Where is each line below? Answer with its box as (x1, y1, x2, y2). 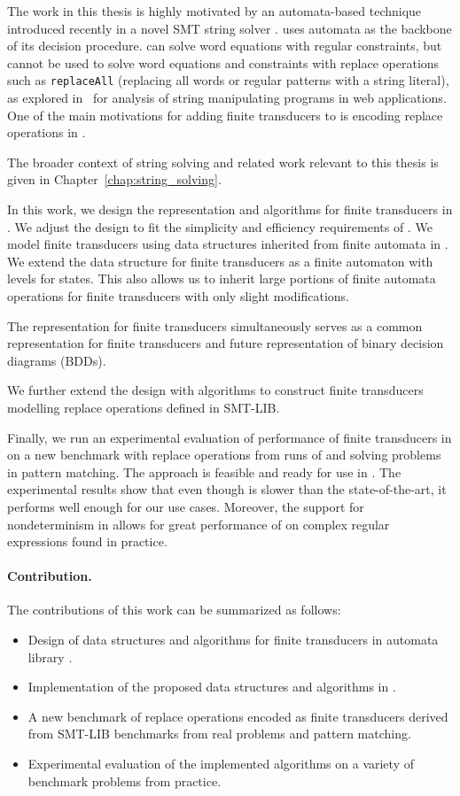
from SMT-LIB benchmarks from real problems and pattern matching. (27, 724, 411, 743)
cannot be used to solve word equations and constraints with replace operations (7, 53, 440, 72)
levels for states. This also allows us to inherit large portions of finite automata (7, 269, 436, 288)
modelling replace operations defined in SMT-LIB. (7, 398, 280, 416)
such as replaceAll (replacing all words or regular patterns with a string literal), (7, 71, 449, 89)
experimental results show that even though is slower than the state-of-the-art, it (7, 480, 447, 498)
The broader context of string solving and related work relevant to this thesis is (7, 152, 439, 171)
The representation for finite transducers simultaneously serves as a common (7, 316, 423, 335)
